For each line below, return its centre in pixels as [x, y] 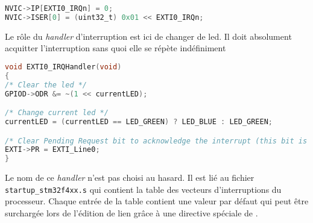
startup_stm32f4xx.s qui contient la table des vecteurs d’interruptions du [143, 189]
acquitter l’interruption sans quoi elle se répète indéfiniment [115, 48]
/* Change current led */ [57, 113]
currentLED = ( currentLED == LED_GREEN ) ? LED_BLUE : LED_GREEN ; [139, 121]
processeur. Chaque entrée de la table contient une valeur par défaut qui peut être [157, 201]
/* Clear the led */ [46, 85]
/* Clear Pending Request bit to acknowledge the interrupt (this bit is [156, 141]
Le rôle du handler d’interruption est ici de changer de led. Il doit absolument [148, 36]
